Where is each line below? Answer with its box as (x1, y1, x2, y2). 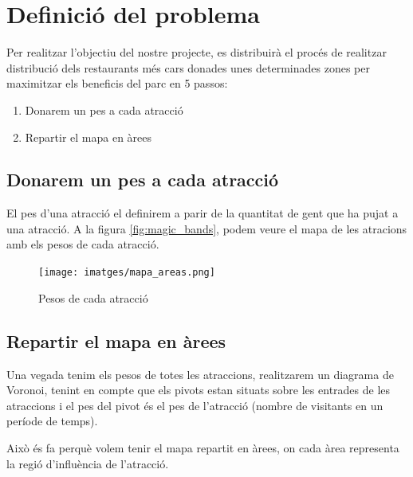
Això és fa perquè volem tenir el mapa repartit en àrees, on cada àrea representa (6, 439, 399, 455)
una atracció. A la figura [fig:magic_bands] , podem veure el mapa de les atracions (6, 220, 407, 237)
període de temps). (6, 412, 98, 429)
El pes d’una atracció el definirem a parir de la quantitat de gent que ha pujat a (6, 205, 399, 221)
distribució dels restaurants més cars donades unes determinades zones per (6, 59, 370, 76)
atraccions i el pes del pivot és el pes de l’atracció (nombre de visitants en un (6, 397, 383, 413)
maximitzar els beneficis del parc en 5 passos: (6, 75, 228, 92)
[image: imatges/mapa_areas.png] (38, 267, 215, 279)
